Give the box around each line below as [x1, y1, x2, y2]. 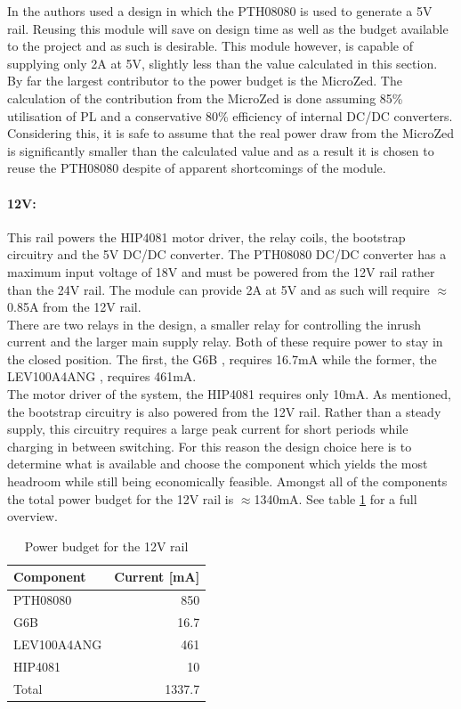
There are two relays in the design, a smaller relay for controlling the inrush [7, 314, 421, 333]
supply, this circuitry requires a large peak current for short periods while [7, 420, 408, 438]
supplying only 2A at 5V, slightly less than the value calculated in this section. [7, 53, 438, 72]
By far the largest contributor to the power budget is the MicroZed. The [7, 71, 402, 90]
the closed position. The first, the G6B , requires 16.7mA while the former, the [7, 349, 437, 368]
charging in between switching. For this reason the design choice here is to [7, 436, 412, 455]
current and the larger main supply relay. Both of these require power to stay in [7, 332, 443, 351]
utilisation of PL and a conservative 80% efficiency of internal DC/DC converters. [7, 106, 453, 125]
